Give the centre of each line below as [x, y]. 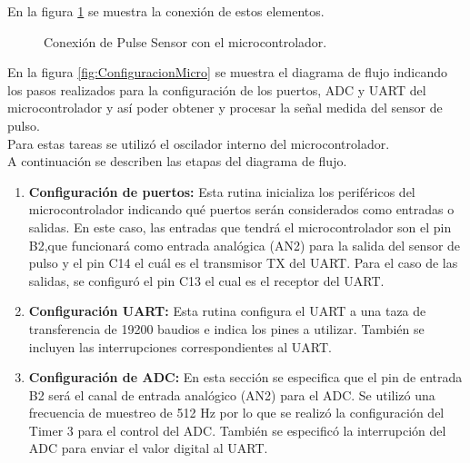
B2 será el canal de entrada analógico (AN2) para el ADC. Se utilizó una [232, 394]
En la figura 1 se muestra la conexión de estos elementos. [166, 11]
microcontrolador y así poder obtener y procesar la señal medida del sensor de [225, 108]
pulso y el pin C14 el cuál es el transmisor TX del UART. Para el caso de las [243, 263]
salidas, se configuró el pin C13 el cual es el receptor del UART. [206, 280]
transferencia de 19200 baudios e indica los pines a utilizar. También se [226, 328]
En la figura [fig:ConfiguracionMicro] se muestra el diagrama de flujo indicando [228, 72]
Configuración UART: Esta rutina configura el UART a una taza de [227, 311]
